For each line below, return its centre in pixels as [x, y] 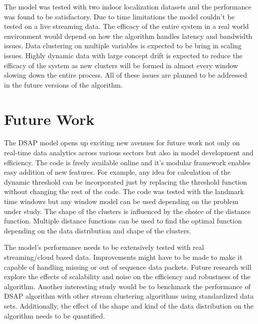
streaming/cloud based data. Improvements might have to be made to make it [123, 257]
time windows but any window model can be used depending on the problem [121, 201]
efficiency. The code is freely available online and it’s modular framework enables [127, 162]
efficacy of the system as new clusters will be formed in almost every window [121, 65]
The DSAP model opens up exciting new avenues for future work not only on [122, 143]
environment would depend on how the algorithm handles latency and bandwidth [128, 36]
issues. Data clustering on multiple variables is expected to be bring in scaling [123, 46]
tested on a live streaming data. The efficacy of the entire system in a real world [127, 26]
